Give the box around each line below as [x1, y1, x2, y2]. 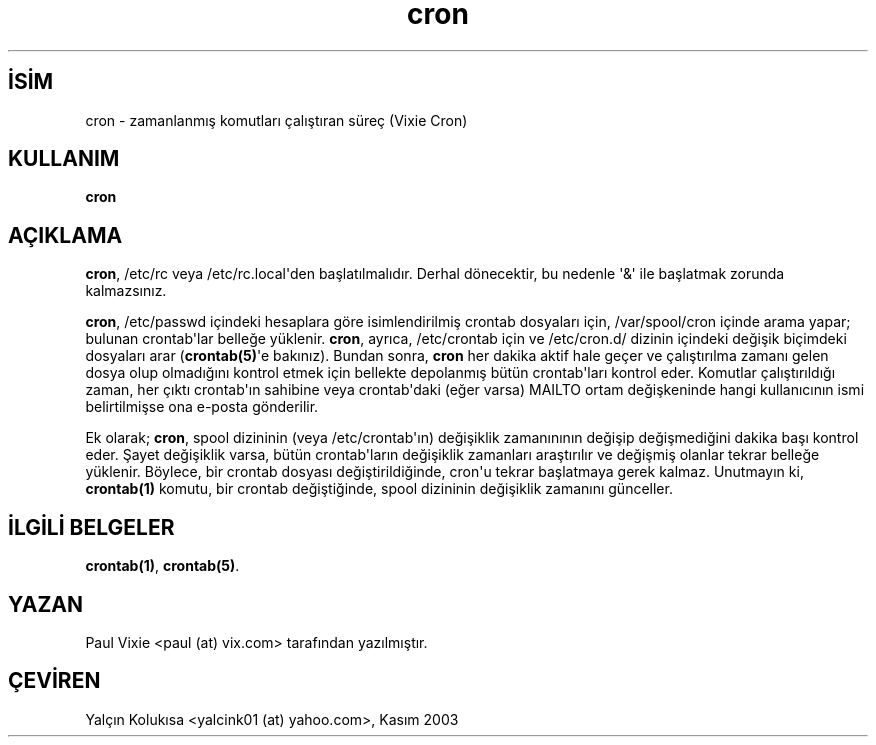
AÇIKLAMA [8, 222, 123, 248]
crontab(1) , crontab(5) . [85, 557, 240, 575]
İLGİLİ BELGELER [8, 514, 175, 540]
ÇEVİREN [8, 668, 101, 694]
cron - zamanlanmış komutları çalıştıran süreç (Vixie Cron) [85, 111, 468, 129]
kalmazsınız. [85, 282, 167, 300]
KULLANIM [8, 146, 120, 172]
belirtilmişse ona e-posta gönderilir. [85, 398, 319, 416]
